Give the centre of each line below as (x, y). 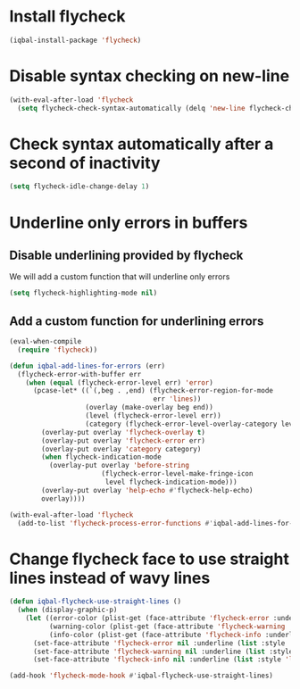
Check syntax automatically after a (142, 144)
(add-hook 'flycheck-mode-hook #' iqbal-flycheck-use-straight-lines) (142, 676)
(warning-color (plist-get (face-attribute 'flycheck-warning (167, 627)
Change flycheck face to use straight (150, 559)
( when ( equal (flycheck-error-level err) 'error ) (120, 382)
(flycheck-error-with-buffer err (79, 374)
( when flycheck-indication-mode (102, 457)
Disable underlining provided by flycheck (126, 255)
